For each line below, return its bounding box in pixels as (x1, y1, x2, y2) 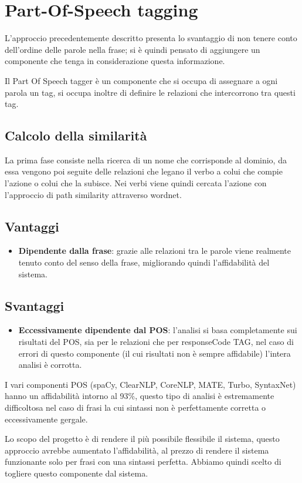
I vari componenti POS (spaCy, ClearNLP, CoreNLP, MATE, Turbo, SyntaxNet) (5, 378, 296, 390)
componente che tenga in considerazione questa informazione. (5, 55, 225, 67)
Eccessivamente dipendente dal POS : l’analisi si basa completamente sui (18, 324, 297, 336)
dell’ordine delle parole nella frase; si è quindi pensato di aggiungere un (5, 43, 260, 55)
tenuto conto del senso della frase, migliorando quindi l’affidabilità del (18, 256, 270, 269)
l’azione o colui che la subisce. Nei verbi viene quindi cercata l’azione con (5, 177, 267, 189)
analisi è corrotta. (18, 358, 82, 371)
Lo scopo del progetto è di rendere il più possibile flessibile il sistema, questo (5, 432, 280, 445)
